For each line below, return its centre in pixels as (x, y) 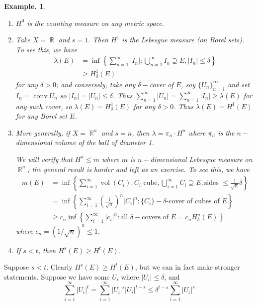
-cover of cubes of (193, 202)
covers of (155, 218)
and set (239, 84)
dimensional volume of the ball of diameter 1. (85, 142)
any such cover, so (44, 106)
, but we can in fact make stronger (187, 267)
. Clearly (59, 267)
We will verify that (44, 159)
